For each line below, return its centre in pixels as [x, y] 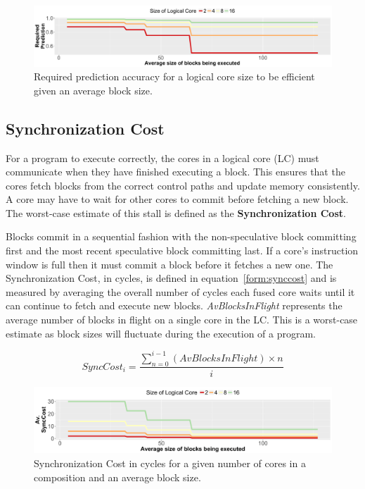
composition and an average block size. [117, 477]
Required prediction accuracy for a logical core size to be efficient [174, 76]
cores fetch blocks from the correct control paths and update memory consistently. [183, 185]
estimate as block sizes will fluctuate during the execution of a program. [161, 333]
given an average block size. [93, 90]
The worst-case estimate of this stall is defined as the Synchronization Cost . [176, 212]
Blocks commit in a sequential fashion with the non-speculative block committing [181, 236]
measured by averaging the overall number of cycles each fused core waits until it [180, 291]
